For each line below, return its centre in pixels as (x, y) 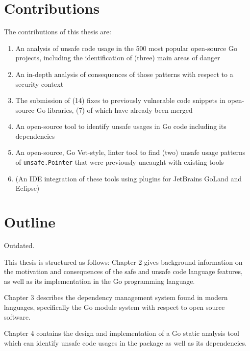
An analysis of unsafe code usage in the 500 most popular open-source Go (126, 48)
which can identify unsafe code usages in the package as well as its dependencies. (125, 342)
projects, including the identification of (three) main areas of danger (118, 58)
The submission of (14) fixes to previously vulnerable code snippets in (120, 100)
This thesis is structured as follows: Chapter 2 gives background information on (123, 262)
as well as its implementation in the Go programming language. (100, 281)
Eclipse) (27, 188)
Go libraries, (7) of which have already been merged (114, 110)
